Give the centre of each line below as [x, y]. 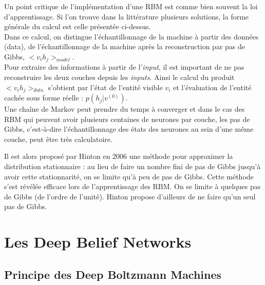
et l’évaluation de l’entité [212, 87]
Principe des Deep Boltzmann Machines [113, 274]
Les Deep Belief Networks [98, 242]
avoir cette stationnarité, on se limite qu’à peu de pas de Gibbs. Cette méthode [129, 176]
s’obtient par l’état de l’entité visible [105, 87]
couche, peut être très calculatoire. [58, 139]
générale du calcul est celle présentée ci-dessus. [78, 26]
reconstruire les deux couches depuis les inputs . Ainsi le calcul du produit [119, 77]
